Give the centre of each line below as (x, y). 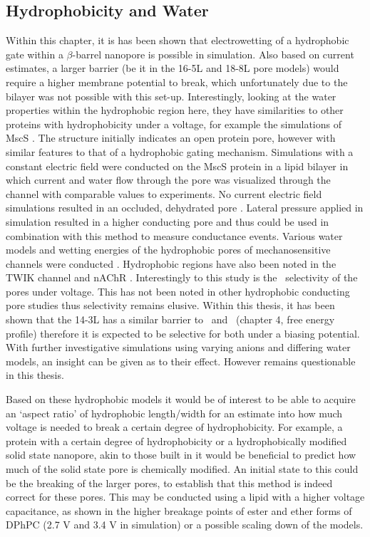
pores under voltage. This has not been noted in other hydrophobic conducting (178, 291)
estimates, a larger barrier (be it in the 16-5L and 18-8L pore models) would (173, 68)
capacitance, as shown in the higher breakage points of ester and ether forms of (179, 510)
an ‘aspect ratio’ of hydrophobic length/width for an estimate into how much (174, 413)
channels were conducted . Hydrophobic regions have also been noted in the (171, 263)
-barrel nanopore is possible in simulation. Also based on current (213, 54)
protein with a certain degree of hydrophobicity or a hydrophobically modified (176, 440)
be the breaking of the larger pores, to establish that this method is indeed (169, 483)
